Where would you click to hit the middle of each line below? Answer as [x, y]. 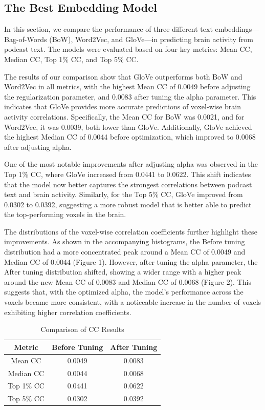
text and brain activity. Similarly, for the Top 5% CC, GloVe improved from [124, 194]
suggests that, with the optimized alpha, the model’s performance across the [124, 292]
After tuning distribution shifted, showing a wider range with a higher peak [123, 272]
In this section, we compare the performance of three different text [108, 29]
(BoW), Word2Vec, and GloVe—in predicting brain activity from [151, 39]
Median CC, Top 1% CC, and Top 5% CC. [71, 59]
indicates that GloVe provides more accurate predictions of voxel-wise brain [123, 106]
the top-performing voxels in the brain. [65, 214]
